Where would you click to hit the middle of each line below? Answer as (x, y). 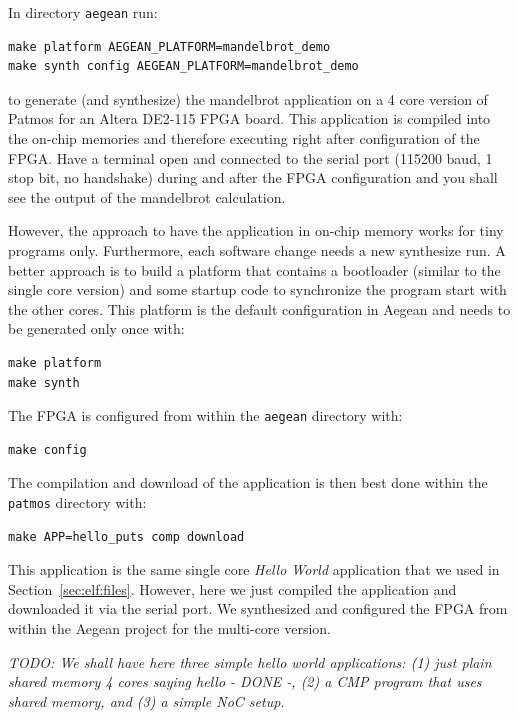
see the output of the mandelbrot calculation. (147, 196)
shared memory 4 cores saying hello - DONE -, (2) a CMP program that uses (245, 681)
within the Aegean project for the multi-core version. (170, 628)
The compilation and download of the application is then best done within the (248, 482)
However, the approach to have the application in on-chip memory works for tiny (256, 230)
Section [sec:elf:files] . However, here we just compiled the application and (232, 588)
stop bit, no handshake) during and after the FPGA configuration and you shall (253, 177)
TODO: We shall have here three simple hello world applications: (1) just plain (250, 661)
